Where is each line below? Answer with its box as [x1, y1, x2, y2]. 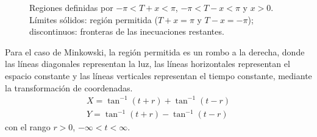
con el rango [5, 121, 51, 133]
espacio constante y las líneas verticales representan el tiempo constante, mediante [5, 69, 312, 82]
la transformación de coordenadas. [5, 81, 133, 94]
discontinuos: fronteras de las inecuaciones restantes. [29, 25, 224, 38]
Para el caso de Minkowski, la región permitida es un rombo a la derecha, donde [5, 45, 305, 58]
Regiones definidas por [29, 1, 113, 13]
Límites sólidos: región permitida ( [29, 13, 158, 26]
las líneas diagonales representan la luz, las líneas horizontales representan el [5, 57, 290, 70]
